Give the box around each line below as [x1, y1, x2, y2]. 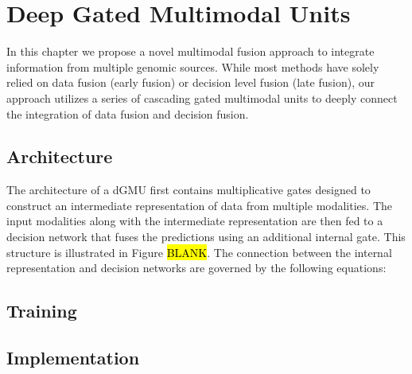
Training [6, 298, 77, 323]
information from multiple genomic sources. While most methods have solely [6, 58, 379, 75]
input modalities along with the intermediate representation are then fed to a [6, 212, 383, 229]
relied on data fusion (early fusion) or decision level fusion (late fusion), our [6, 74, 375, 91]
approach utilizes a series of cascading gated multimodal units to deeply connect [6, 89, 398, 106]
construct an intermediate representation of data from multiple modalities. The [6, 197, 392, 213]
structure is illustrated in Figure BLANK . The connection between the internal [6, 243, 392, 260]
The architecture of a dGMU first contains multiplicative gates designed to [6, 181, 371, 198]
